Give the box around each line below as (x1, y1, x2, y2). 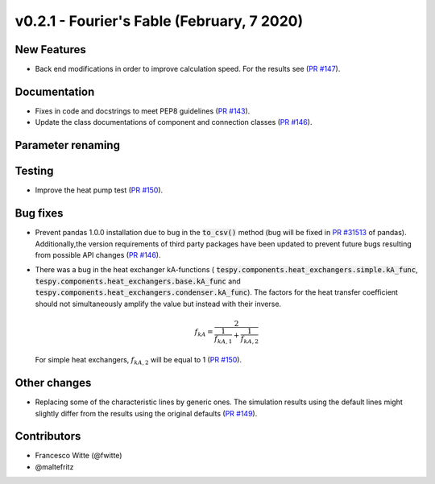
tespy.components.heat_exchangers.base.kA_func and (35, 276, 241, 286)
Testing (14, 164, 54, 178)
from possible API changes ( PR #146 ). (35, 250, 161, 259)
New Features (14, 43, 86, 56)
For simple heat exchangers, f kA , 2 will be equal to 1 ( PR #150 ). (35, 355, 242, 366)
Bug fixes (14, 206, 64, 221)
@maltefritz (35, 461, 74, 471)
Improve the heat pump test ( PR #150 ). (35, 185, 164, 195)
